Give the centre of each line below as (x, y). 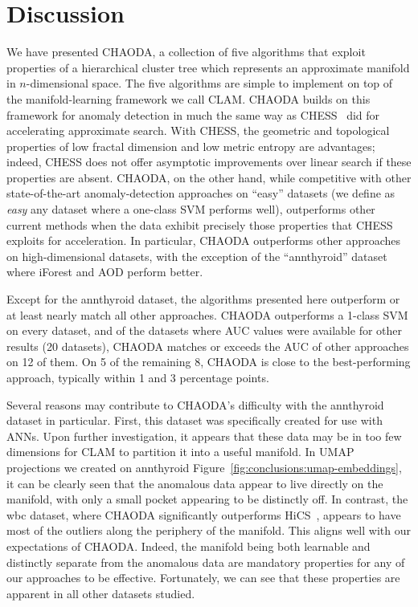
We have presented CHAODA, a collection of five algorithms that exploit (186, 52)
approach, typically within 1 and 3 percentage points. (138, 377)
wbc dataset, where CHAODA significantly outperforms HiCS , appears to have (204, 514)
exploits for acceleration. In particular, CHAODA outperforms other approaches (203, 240)
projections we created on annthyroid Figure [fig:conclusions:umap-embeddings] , (204, 467)
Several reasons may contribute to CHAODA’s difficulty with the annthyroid (195, 404)
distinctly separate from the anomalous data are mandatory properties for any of (206, 562)
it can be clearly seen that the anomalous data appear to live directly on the (195, 483)
